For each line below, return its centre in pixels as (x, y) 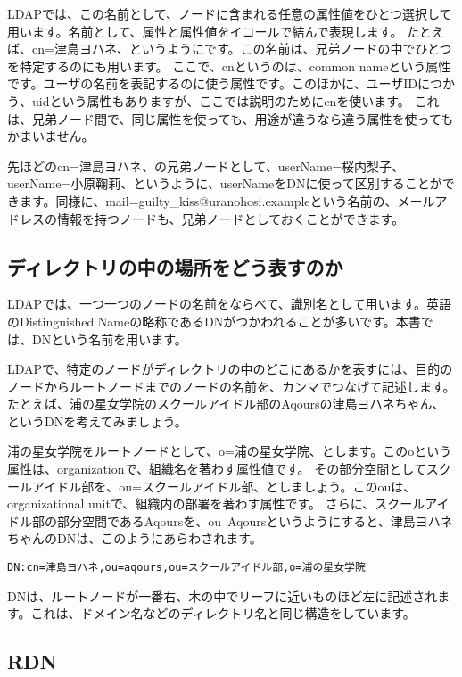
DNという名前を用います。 (109, 338)
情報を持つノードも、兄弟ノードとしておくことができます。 (231, 218)
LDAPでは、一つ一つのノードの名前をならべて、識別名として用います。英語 (230, 304)
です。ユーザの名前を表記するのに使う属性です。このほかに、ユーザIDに (219, 83)
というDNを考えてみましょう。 (97, 421)
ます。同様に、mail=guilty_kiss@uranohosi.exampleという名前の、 (208, 200)
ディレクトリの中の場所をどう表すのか (175, 266)
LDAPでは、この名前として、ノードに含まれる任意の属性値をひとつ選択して (230, 13)
